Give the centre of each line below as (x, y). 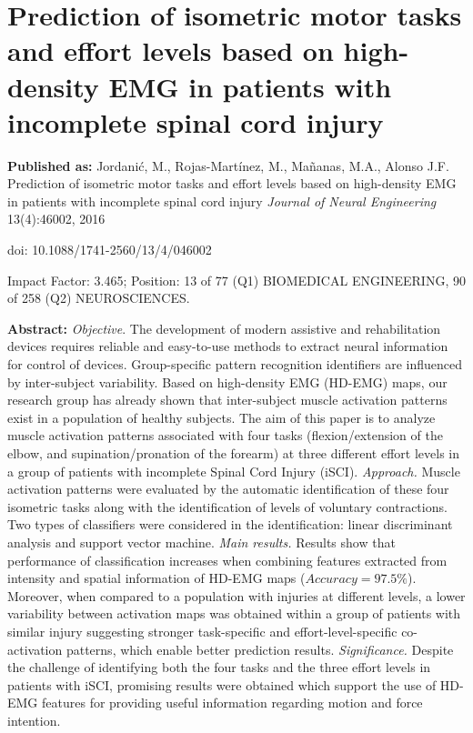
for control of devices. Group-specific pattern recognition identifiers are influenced (235, 364)
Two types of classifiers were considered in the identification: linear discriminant (230, 524)
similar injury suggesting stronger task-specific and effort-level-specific (202, 631)
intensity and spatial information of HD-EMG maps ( (156, 578)
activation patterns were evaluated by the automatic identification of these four (228, 489)
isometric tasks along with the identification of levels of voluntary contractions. (227, 506)
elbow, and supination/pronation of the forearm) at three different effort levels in (234, 453)
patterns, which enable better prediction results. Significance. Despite (260, 649)
